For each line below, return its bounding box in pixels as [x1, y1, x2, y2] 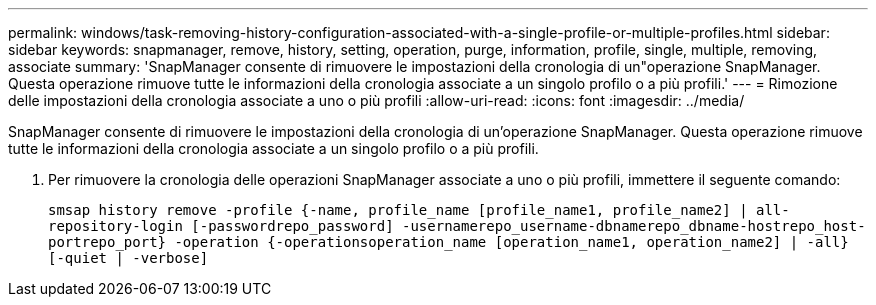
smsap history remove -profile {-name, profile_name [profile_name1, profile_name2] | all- [48, 202, 790, 218]
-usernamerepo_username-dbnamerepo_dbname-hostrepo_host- [402, 218, 866, 234]
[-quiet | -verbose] [48, 250, 209, 266]
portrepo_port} [48, 234, 167, 250]
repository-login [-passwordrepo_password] [48, 218, 394, 234]
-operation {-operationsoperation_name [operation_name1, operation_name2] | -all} [174, 234, 849, 250]
